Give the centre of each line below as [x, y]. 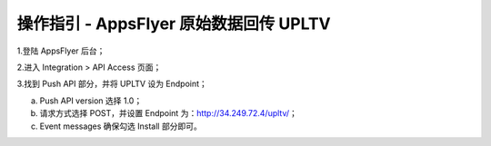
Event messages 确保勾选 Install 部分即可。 [120, 126]
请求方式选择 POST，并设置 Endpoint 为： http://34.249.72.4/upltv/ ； [168, 113]
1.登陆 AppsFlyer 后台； [61, 51]
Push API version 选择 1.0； [91, 101]
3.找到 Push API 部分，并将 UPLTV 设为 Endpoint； [112, 84]
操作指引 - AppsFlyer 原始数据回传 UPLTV [174, 24]
